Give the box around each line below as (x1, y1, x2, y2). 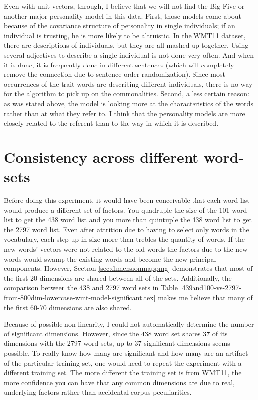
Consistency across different (4, 146, 199, 167)
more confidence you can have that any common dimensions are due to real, (4, 377, 235, 387)
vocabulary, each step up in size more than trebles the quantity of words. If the (4, 234, 245, 244)
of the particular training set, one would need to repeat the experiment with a (4, 357, 242, 368)
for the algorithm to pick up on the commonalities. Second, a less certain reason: (4, 88, 249, 99)
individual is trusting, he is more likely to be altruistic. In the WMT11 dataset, (4, 30, 246, 40)
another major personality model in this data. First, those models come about (4, 10, 241, 21)
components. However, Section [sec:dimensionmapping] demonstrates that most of (4, 263, 253, 273)
